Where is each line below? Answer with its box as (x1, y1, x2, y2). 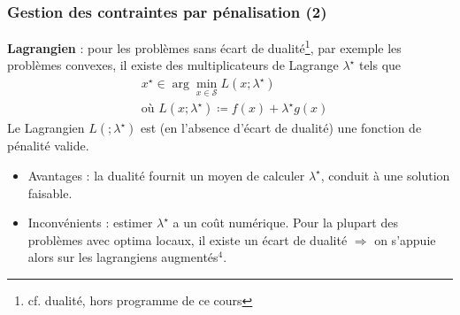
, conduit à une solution (320, 165, 450, 184)
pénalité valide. (7, 136, 89, 155)
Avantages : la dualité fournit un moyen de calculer (27, 165, 305, 184)
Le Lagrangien (7, 119, 85, 137)
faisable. (27, 183, 73, 202)
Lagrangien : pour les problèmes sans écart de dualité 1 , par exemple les (7, 36, 402, 57)
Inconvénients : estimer (27, 213, 153, 232)
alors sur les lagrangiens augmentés (27, 248, 218, 266)
